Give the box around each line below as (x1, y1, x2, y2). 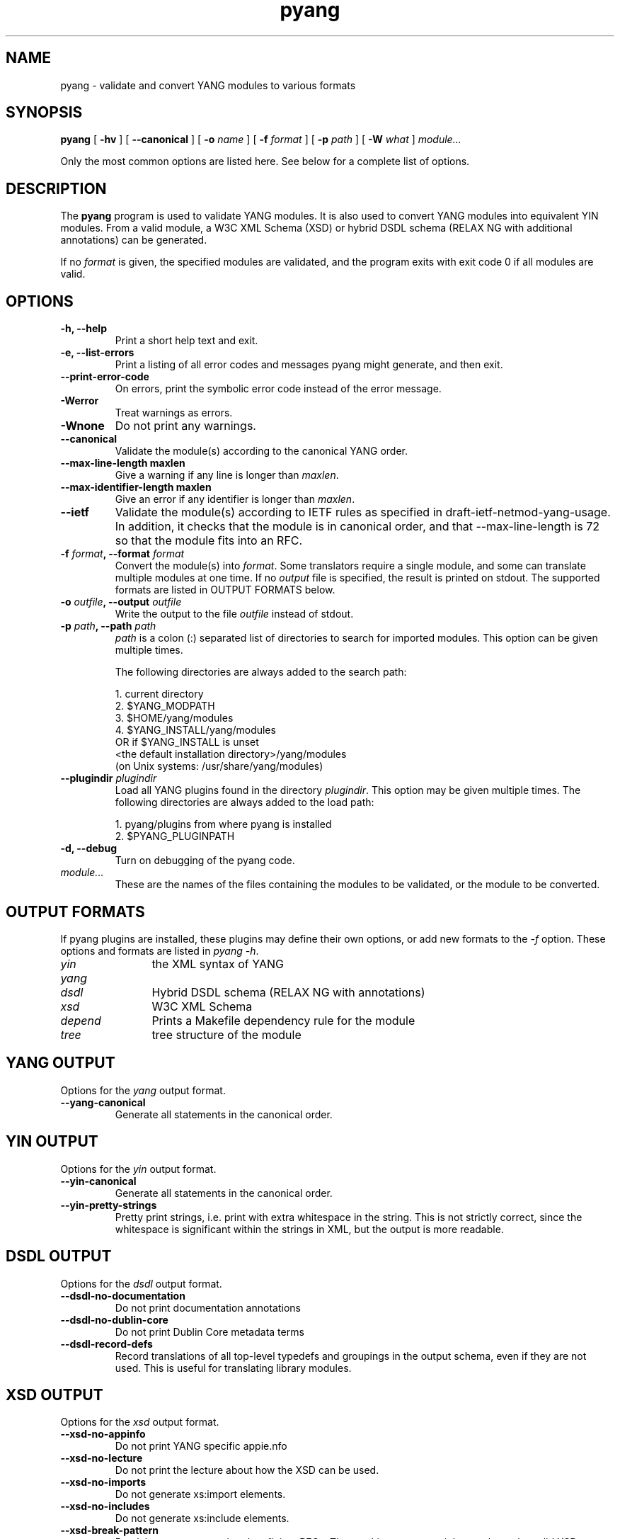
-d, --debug (60, 842, 117, 855)
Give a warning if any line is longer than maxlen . (115, 469, 339, 482)
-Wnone (60, 419, 105, 433)
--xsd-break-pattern (60, 1524, 159, 1537)
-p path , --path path (60, 620, 156, 632)
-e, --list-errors (60, 346, 134, 359)
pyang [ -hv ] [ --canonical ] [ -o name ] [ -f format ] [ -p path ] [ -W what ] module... (60, 133, 461, 146)
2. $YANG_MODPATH (115, 700, 215, 712)
